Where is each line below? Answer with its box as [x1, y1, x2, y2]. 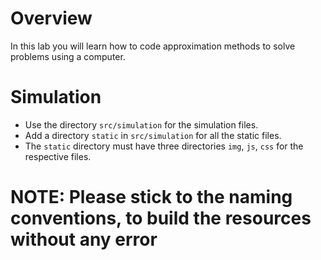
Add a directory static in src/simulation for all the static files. [24, 129, 282, 141]
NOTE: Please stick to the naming [10, 186, 293, 209]
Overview [10, 7, 93, 30]
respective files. [24, 150, 92, 162]
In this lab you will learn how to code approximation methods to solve [10, 40, 296, 52]
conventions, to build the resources [10, 207, 312, 230]
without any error [10, 228, 158, 251]
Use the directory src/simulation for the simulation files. [24, 118, 259, 131]
